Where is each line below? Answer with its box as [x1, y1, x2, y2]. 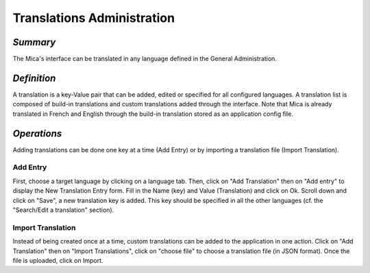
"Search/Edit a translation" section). [12, 206, 114, 214]
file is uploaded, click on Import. [12, 256, 103, 264]
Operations [12, 128, 62, 139]
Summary [12, 36, 56, 48]
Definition [12, 72, 56, 84]
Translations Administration [12, 10, 175, 25]
